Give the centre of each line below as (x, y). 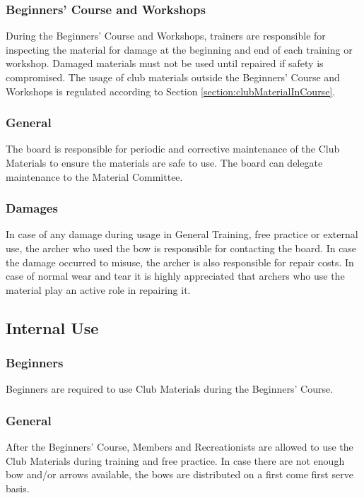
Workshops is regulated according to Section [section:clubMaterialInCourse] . (171, 91)
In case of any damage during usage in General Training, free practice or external (182, 234)
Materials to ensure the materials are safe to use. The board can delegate (164, 162)
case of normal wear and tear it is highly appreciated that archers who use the (175, 276)
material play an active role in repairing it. (98, 289)
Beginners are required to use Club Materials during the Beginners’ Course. (170, 389)
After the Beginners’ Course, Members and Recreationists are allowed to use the (180, 447)
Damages (32, 208)
